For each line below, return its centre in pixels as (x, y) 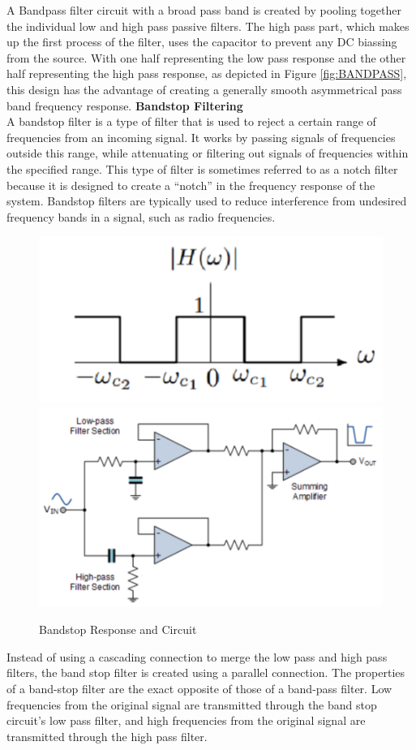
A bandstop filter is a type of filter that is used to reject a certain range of (191, 121)
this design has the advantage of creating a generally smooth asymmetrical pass (204, 89)
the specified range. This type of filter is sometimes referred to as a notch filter (202, 168)
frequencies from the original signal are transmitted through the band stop (192, 704)
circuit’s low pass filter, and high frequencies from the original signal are (186, 720)
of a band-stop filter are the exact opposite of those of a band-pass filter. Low (199, 689)
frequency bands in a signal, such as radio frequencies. (141, 216)
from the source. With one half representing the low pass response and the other (206, 57)
